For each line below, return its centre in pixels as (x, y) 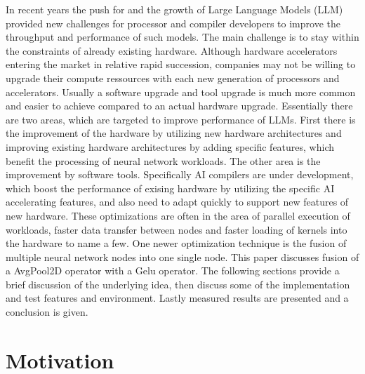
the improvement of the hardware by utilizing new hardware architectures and (174, 133)
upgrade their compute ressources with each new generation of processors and (173, 78)
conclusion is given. (47, 312)
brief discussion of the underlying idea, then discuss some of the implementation (178, 284)
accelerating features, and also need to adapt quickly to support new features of (177, 202)
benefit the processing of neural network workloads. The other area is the (163, 160)
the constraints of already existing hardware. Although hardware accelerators (172, 50)
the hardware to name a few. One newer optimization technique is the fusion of (176, 243)
